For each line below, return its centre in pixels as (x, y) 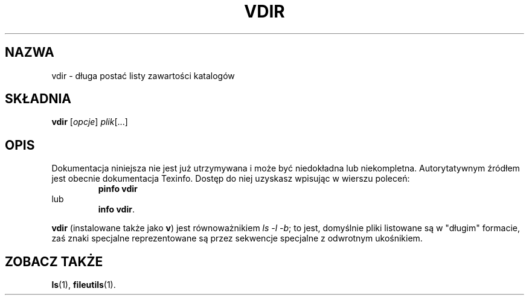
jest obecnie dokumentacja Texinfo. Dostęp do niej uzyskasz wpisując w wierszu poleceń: (231, 179)
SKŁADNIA (38, 99)
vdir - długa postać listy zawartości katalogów (143, 75)
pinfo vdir (118, 189)
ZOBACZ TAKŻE (54, 261)
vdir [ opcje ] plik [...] (90, 122)
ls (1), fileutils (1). (84, 285)
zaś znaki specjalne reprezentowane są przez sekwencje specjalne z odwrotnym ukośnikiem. (237, 238)
